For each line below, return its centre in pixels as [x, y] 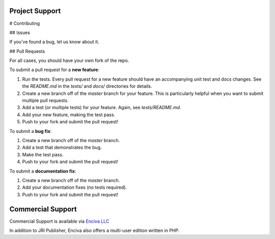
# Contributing [25, 23]
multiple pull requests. [45, 100]
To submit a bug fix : [31, 131]
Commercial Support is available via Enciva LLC [59, 221]
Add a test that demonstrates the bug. [62, 148]
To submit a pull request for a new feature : [54, 70]
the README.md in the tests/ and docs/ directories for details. [87, 86]
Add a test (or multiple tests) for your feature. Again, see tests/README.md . [102, 108]
